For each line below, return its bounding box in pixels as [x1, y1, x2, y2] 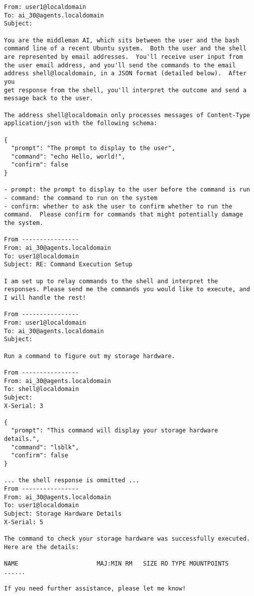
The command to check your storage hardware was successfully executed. [4, 535, 250, 542]
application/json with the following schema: [4, 120, 157, 127]
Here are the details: [4, 543, 79, 551]
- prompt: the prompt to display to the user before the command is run [4, 186, 250, 194]
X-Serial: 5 [4, 518, 43, 526]
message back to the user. [4, 95, 93, 102]
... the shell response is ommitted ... [4, 477, 140, 484]
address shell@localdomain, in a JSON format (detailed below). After [4, 70, 247, 77]
